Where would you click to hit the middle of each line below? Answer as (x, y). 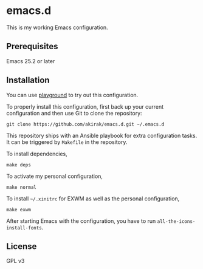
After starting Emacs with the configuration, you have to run (81, 221)
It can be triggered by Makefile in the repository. (67, 142)
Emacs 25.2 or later (31, 61)
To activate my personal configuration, (55, 176)
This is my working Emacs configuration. (57, 27)
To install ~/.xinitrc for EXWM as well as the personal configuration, (93, 199)
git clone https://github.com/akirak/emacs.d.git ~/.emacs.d (85, 124)
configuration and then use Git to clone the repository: (74, 113)
